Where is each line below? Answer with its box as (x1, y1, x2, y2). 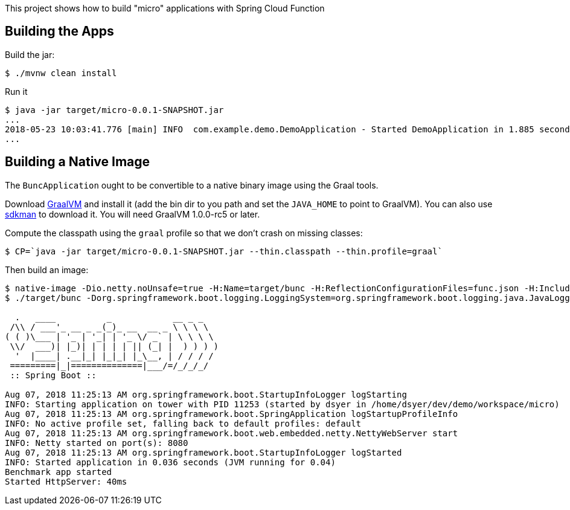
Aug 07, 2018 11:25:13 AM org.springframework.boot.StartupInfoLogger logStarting (5, 389, 407, 399)
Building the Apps (5, 24, 114, 39)
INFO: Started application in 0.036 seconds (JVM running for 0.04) (5, 457, 336, 467)
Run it (5, 86, 28, 97)
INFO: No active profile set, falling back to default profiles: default (5, 418, 362, 428)
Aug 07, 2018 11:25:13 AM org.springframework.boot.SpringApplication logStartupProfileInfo (5, 408, 458, 419)
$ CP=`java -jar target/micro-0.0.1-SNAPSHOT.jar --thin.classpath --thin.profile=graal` (5, 246, 443, 256)
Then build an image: (5, 264, 89, 275)
